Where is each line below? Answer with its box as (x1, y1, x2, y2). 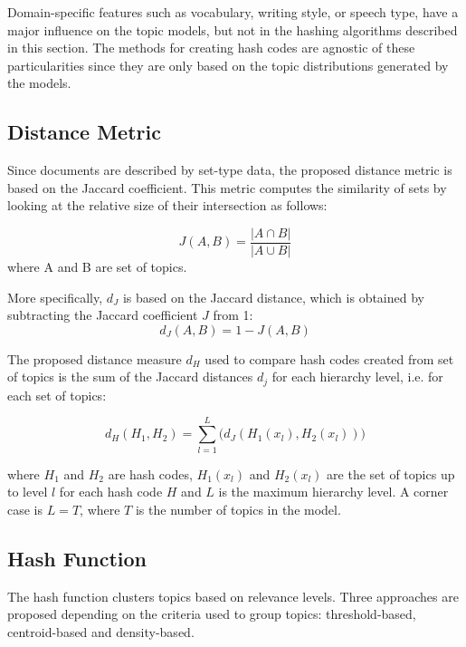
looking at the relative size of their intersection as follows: (7, 196, 328, 215)
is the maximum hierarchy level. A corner (218, 482, 449, 501)
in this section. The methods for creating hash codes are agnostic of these (7, 38, 415, 57)
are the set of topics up (327, 464, 455, 483)
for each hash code (59, 482, 163, 501)
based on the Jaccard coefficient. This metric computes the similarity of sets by (7, 178, 447, 197)
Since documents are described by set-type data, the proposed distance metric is (7, 160, 452, 179)
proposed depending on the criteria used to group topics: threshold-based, (7, 604, 416, 623)
